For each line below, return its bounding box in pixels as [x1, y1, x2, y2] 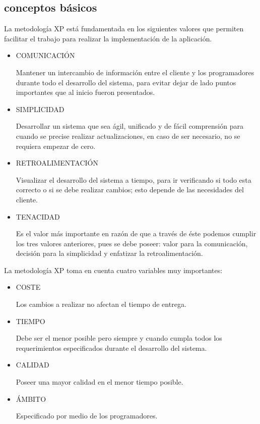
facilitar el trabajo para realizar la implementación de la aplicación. [4, 33, 212, 43]
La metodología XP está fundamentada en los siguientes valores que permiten [4, 23, 244, 34]
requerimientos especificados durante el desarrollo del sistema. [16, 342, 207, 353]
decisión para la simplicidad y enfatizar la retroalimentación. [16, 248, 203, 258]
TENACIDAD [16, 211, 60, 222]
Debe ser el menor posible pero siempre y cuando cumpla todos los [16, 333, 222, 343]
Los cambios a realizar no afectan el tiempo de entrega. [16, 299, 186, 309]
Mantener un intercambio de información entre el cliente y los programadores [16, 67, 254, 77]
